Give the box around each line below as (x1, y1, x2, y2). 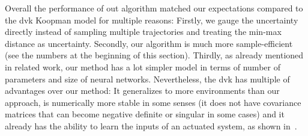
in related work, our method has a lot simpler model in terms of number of (5, 60, 280, 73)
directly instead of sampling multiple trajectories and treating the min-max (5, 25, 282, 38)
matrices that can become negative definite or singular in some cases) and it (5, 108, 285, 120)
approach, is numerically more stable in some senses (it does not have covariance (5, 96, 301, 108)
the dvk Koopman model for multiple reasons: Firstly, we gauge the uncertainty (5, 13, 298, 26)
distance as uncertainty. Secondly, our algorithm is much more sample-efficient (5, 37, 293, 49)
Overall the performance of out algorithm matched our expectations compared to (5, 2, 303, 14)
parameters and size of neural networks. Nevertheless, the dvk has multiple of (5, 72, 290, 85)
